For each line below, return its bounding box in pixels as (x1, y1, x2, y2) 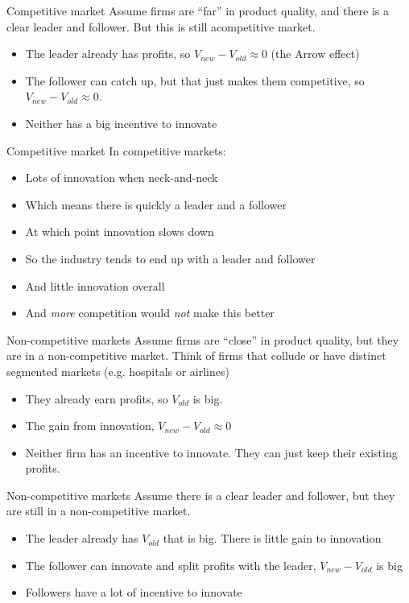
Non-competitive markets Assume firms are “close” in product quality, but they (6, 331, 399, 348)
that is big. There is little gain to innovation (163, 530, 382, 547)
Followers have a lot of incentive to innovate (25, 584, 242, 601)
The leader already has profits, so (25, 45, 191, 62)
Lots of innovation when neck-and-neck (25, 169, 218, 186)
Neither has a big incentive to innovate (25, 114, 217, 131)
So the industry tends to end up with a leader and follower (25, 250, 316, 266)
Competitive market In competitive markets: (6, 142, 226, 159)
